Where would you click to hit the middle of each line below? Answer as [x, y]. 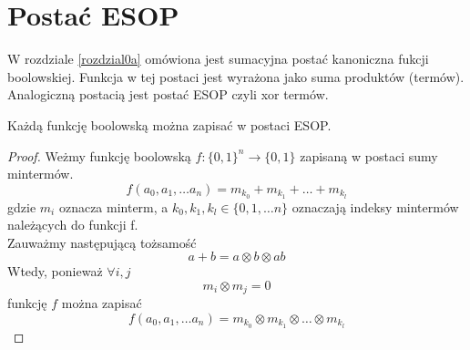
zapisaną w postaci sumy [369, 155]
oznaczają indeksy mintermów [375, 206]
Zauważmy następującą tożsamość [102, 242]
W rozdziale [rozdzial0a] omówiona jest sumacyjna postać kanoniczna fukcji [218, 59]
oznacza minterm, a [113, 206]
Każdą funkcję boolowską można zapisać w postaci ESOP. [169, 124]
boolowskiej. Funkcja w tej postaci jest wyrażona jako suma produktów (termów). [236, 76]
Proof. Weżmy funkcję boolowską [99, 155]
